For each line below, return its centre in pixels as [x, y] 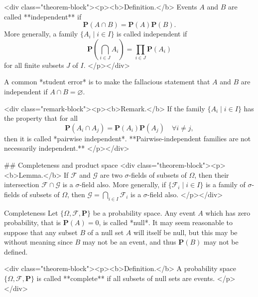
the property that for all [41, 118]
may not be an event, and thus [129, 242]
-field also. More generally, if [123, 184]
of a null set [106, 232]
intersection [22, 184]
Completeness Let [31, 212]
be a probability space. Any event [144, 212]
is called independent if [152, 34]
